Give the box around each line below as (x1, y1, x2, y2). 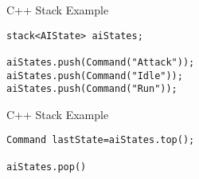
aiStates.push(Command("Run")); (6, 83, 178, 95)
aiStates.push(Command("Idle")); (6, 70, 183, 82)
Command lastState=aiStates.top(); (6, 134, 195, 146)
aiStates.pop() (6, 161, 87, 173)
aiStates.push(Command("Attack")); (6, 56, 195, 68)
